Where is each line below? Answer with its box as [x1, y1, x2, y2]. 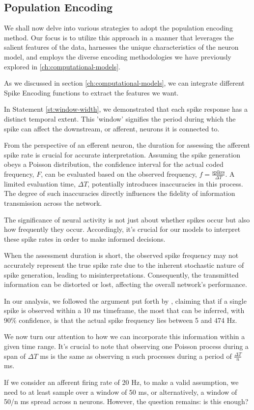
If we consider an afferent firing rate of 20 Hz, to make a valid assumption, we [4, 377, 239, 387]
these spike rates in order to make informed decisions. [4, 233, 166, 244]
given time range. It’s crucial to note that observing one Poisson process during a [4, 341, 249, 351]
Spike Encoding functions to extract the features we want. [4, 87, 179, 97]
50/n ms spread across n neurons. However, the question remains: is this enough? [4, 396, 249, 407]
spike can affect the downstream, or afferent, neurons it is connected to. [4, 123, 220, 133]
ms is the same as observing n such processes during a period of [40, 350, 232, 361]
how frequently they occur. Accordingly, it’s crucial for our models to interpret [4, 224, 241, 234]
